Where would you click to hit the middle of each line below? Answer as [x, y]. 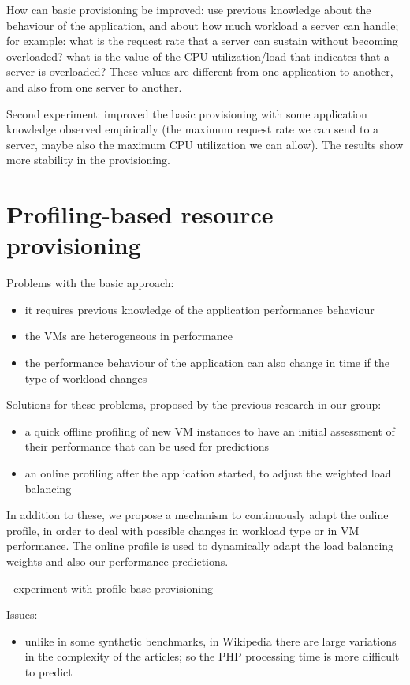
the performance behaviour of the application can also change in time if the [207, 363]
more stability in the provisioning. [88, 160]
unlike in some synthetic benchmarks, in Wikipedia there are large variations [211, 640]
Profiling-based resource [140, 214]
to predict [48, 671]
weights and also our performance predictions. [117, 561]
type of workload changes [86, 378]
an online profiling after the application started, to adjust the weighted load [208, 473]
